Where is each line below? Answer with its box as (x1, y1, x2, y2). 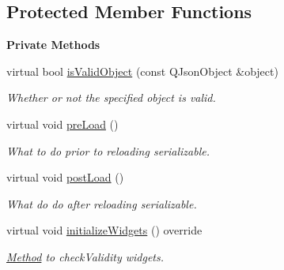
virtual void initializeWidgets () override (6, 222, 203, 238)
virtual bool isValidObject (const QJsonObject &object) (6, 62, 278, 79)
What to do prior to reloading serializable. (6, 142, 210, 159)
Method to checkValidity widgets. (6, 248, 165, 264)
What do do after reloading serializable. (6, 195, 197, 212)
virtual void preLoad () (6, 115, 119, 132)
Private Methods (6, 36, 100, 53)
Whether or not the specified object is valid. (6, 89, 216, 106)
